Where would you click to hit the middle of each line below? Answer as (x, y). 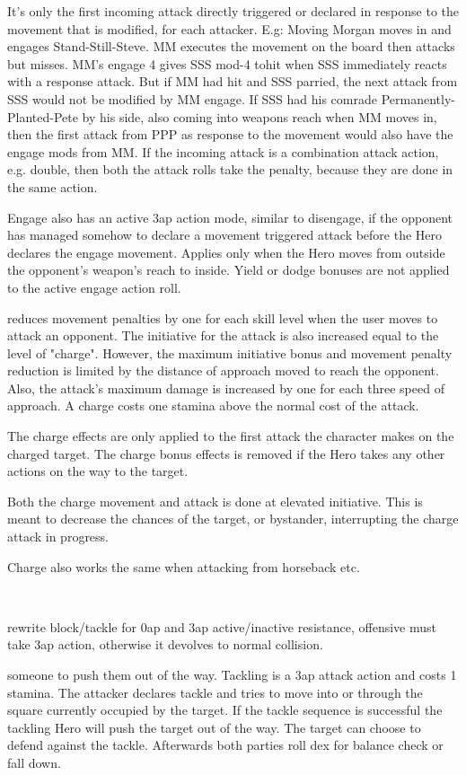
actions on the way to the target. (98, 471)
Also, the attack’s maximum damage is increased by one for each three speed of (226, 387)
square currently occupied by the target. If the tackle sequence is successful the (225, 710)
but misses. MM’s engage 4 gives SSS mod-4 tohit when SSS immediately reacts (227, 63)
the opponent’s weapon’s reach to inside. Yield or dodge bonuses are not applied (229, 270)
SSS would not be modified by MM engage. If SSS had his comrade (192, 98)
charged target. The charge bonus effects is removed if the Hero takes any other (226, 453)
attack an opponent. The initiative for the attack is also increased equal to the (223, 335)
